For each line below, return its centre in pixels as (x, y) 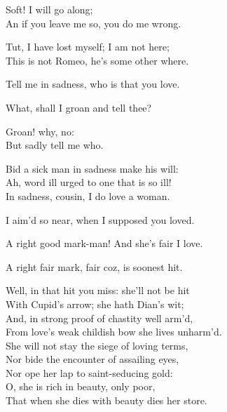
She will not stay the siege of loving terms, (97, 345)
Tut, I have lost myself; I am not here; (88, 47)
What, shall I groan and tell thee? (79, 107)
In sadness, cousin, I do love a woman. (88, 195)
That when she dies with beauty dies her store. (106, 400)
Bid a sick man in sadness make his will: (92, 168)
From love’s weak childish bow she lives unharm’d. (114, 332)
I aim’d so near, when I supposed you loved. (100, 219)
